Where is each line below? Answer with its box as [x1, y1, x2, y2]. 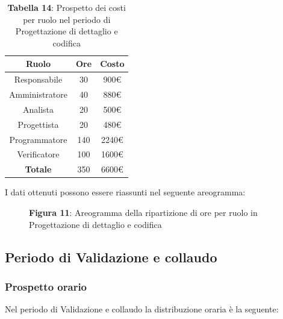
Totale [25, 163, 52, 175]
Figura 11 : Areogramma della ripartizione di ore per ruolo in [29, 206, 258, 218]
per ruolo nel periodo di [23, 13, 111, 25]
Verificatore [17, 148, 60, 160]
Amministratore [9, 88, 67, 101]
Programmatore [9, 133, 67, 145]
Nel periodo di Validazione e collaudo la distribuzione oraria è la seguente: [5, 303, 279, 315]
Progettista [17, 118, 59, 130]
